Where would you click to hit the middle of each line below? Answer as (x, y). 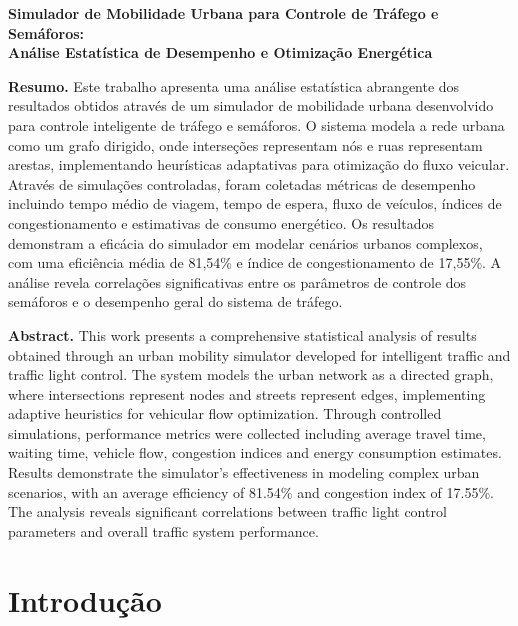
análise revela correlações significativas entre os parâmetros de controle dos (237, 281)
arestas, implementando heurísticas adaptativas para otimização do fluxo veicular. (259, 164)
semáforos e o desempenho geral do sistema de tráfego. (175, 301)
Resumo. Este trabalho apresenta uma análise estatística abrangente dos (234, 85)
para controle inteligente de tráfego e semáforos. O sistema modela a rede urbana (256, 124)
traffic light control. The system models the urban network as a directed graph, (251, 374)
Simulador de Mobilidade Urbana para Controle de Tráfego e (223, 13)
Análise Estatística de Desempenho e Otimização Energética (220, 52)
